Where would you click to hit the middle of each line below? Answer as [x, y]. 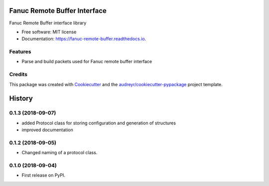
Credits [18, 75]
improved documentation [47, 130]
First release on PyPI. [44, 175]
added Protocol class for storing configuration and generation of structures [99, 123]
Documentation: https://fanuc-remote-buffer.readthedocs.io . [84, 39]
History [21, 99]
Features [20, 52]
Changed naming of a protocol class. [60, 153]
